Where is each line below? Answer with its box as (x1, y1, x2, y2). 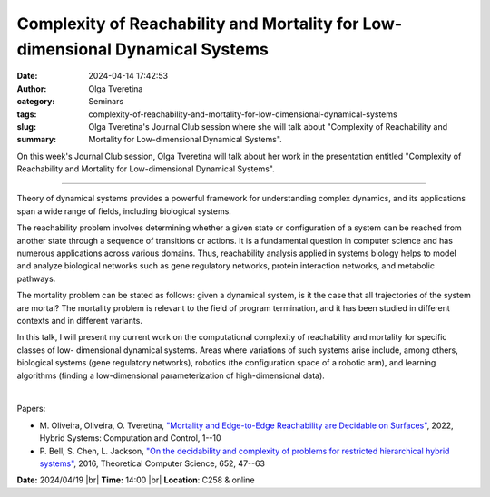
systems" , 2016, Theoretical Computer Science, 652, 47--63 (39, 458, 266, 469)
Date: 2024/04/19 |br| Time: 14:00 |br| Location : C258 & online (16, 474, 255, 485)
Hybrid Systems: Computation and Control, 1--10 (39, 433, 221, 443)
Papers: (16, 404, 46, 414)
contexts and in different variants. (16, 315, 142, 326)
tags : (16, 109, 37, 120)
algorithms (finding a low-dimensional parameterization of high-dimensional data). (16, 370, 326, 381)
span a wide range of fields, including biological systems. (16, 205, 231, 217)
